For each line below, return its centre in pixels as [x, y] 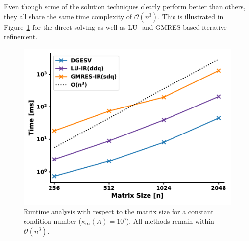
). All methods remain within [170, 221]
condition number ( [52, 221]
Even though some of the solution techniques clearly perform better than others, [125, 6]
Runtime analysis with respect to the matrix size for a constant [119, 211]
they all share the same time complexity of [68, 16]
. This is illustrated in [191, 16]
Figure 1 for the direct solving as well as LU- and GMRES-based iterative [115, 27]
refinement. [21, 37]
